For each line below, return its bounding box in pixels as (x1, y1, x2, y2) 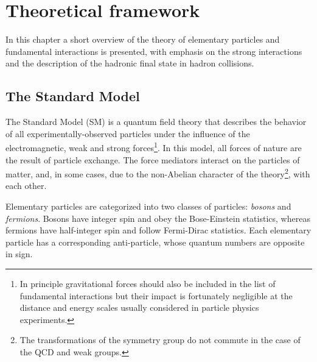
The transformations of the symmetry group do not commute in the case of (19, 333, 301, 346)
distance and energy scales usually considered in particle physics (19, 301, 259, 314)
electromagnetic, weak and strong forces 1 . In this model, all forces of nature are (5, 140, 302, 154)
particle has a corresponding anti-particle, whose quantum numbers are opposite (5, 235, 305, 248)
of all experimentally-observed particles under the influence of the (5, 127, 250, 140)
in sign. (5, 247, 33, 260)
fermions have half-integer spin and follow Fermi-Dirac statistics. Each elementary (5, 224, 312, 236)
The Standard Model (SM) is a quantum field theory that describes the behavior (5, 115, 307, 128)
